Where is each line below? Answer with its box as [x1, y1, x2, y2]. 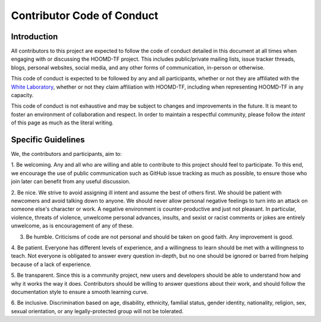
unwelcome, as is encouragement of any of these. [11, 222, 134, 229]
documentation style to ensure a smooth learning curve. [11, 288, 149, 295]
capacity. [11, 92, 34, 99]
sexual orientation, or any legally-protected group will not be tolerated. [11, 307, 184, 315]
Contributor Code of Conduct [11, 9, 159, 22]
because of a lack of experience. [11, 261, 92, 268]
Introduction [11, 32, 58, 42]
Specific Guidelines [11, 135, 86, 145]
